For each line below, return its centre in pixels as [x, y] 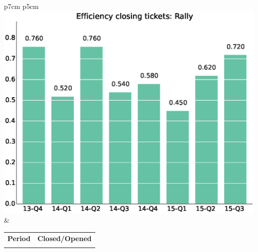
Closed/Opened [64, 238]
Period [19, 238]
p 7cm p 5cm [22, 6]
